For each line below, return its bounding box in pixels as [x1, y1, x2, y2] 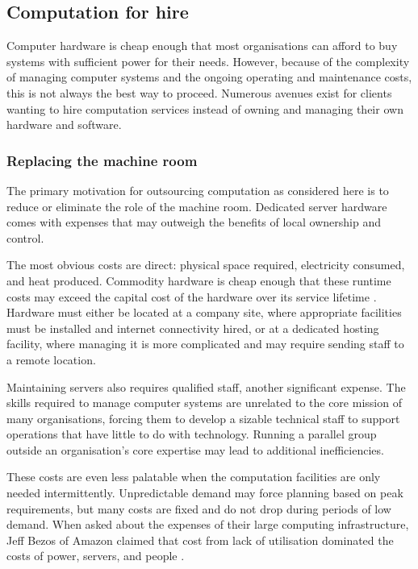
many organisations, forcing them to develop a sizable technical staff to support [6, 409, 400, 426]
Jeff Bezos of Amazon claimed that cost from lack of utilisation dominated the [6, 531, 394, 548]
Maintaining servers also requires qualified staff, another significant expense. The [6, 378, 406, 395]
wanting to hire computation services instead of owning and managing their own [6, 100, 403, 117]
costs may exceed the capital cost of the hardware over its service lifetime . [6, 288, 377, 305]
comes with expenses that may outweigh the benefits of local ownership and [6, 214, 381, 231]
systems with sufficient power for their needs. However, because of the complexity [6, 52, 410, 69]
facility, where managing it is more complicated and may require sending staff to [6, 335, 404, 352]
